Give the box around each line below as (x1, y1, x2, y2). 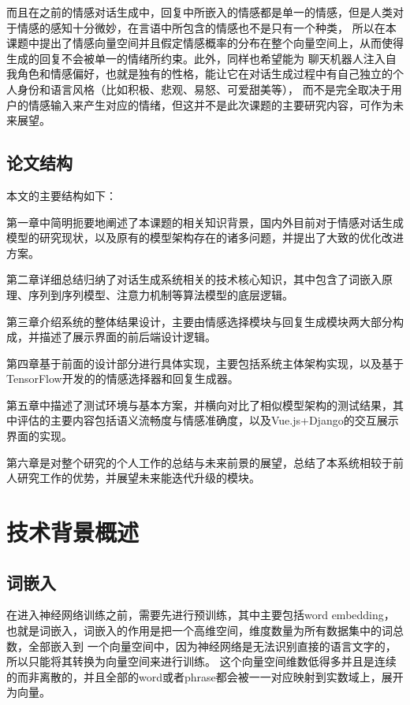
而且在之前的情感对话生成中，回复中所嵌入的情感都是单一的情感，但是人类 (6, 4, 393, 20)
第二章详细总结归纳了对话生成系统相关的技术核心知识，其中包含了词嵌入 (6, 271, 382, 288)
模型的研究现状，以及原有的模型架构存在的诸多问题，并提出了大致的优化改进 (6, 229, 404, 246)
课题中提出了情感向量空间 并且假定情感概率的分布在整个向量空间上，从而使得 (6, 35, 404, 51)
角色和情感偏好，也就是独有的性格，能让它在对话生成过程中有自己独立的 (17, 65, 393, 82)
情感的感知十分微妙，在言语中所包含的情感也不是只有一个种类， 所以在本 (17, 19, 397, 35)
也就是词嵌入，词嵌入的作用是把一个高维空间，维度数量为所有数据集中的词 (6, 622, 393, 639)
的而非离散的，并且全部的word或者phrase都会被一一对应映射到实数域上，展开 (6, 668, 404, 685)
